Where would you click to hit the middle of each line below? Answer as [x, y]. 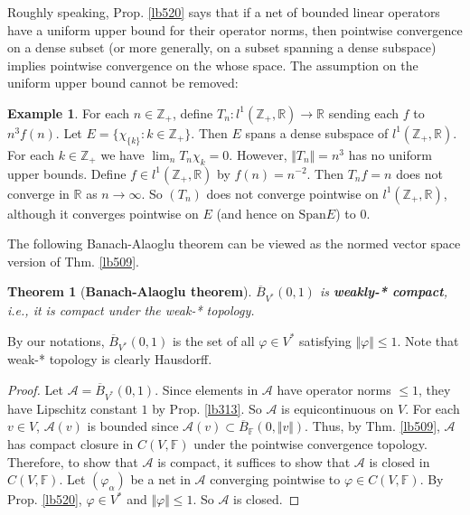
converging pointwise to [275, 479]
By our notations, [56, 340]
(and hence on [255, 213]
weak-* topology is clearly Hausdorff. [110, 359]
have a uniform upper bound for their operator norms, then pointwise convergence [235, 29]
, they [435, 390]
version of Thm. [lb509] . [73, 261]
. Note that [428, 340]
